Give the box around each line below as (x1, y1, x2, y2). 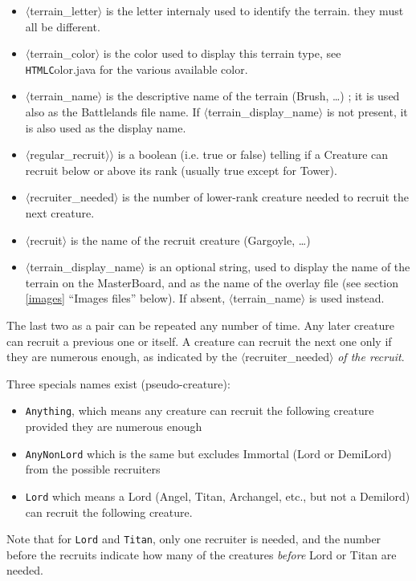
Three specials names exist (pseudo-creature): (6, 375, 230, 392)
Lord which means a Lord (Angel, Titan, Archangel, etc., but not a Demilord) (25, 487, 410, 504)
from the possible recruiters (25, 461, 161, 477)
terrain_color (30, 45, 96, 62)
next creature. (25, 205, 95, 221)
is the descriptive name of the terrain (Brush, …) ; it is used (105, 87, 400, 104)
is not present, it (326, 104, 408, 120)
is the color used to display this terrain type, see (103, 45, 341, 62)
